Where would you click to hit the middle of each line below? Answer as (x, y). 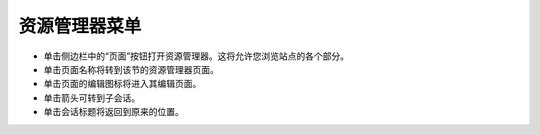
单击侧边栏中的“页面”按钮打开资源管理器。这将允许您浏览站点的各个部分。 (196, 56)
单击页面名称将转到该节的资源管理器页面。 (131, 69)
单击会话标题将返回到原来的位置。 (113, 112)
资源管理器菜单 (80, 26)
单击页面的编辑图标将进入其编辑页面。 (122, 84)
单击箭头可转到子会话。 (91, 97)
